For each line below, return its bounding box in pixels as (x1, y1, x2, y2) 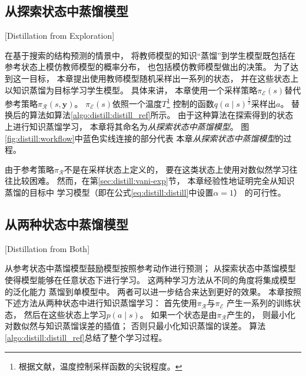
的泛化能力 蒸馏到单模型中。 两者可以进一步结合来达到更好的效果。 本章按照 (5, 285, 301, 297)
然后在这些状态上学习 (24, 308, 107, 320)
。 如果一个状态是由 (139, 308, 217, 320)
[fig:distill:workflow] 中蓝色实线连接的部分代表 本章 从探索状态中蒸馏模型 (5, 132, 275, 144)
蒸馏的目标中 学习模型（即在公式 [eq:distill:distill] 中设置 (5, 186, 214, 198)
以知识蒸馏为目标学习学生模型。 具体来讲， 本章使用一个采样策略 (5, 83, 258, 96)
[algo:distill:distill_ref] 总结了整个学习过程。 (5, 331, 167, 343)
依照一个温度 (112, 97, 162, 109)
